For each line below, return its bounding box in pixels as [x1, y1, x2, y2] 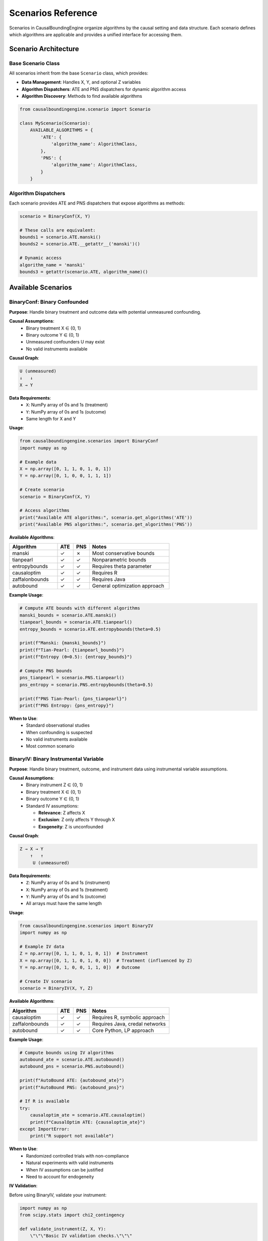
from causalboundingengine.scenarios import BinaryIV [19, 923, 153, 928]
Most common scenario [26, 743, 74, 749]
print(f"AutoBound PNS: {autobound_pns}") [19, 1085, 125, 1090]
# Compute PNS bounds [19, 668, 72, 674]
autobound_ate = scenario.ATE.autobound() [19, 1057, 125, 1062]
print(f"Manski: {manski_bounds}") [19, 640, 106, 646]
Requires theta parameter [92, 563, 152, 570]
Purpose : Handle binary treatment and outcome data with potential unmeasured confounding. [9, 309, 201, 315]
